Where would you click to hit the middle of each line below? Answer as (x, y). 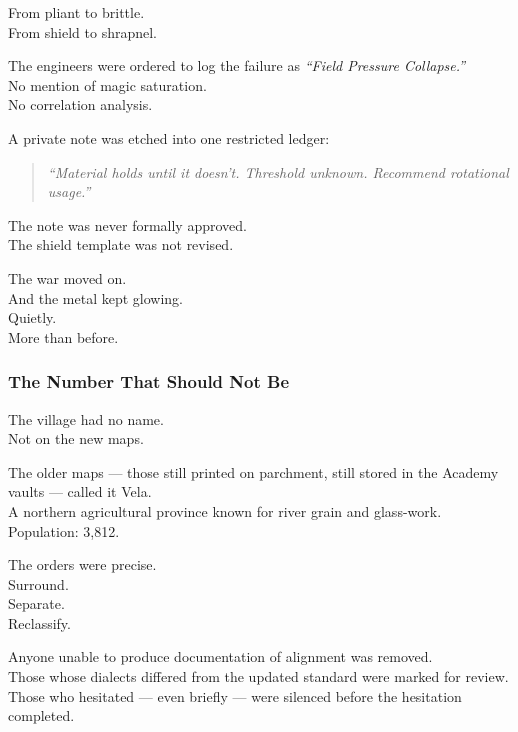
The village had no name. (86, 418)
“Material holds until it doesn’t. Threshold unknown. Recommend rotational (278, 171)
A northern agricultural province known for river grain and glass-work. (225, 510)
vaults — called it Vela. (80, 491)
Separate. (36, 603)
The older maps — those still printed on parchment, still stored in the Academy (253, 471)
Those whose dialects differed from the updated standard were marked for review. (258, 676)
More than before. (63, 336)
